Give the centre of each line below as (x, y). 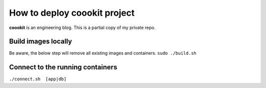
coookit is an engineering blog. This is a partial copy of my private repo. (82, 28)
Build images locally (41, 42)
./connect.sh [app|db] (38, 79)
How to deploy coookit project (72, 13)
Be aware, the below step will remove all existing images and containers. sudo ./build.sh (103, 53)
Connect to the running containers (63, 67)
